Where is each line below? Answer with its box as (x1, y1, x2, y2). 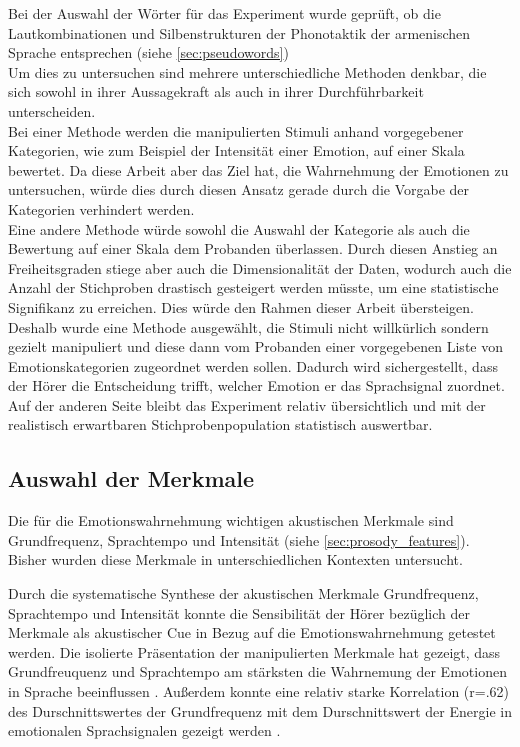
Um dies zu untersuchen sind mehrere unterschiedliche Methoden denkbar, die (8, 61, 487, 82)
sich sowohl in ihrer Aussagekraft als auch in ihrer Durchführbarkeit (8, 81, 424, 102)
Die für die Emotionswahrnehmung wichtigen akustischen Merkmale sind (8, 510, 454, 531)
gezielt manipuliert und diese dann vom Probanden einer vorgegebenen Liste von (8, 336, 503, 357)
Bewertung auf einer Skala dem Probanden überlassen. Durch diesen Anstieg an (8, 238, 498, 259)
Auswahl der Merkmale (8, 463, 255, 494)
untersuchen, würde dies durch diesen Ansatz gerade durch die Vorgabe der (8, 179, 470, 200)
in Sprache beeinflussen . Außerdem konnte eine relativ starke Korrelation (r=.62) (8, 681, 510, 702)
